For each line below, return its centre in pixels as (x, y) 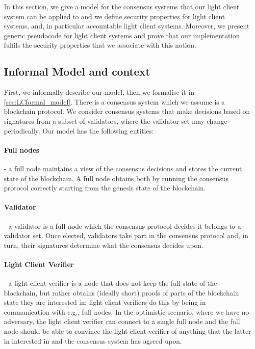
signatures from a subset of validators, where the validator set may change (116, 121)
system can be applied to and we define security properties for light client (115, 16)
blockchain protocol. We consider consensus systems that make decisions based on (127, 111)
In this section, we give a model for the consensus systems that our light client (122, 6)
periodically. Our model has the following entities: (79, 130)
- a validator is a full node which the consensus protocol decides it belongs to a (123, 226)
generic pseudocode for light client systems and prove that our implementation (122, 35)
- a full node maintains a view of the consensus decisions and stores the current (123, 168)
